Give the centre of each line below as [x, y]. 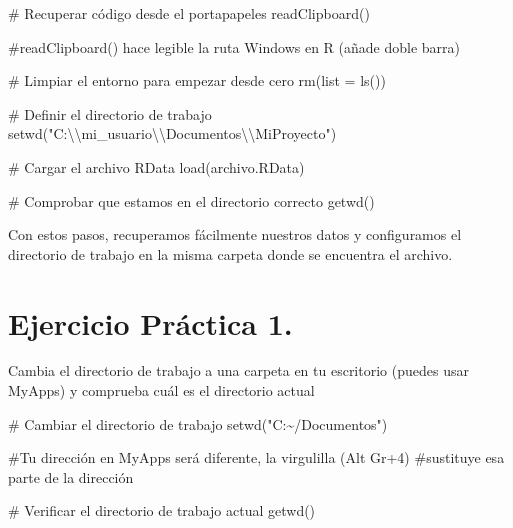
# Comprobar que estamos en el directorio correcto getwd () [191, 200]
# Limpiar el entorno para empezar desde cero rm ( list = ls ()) [197, 80]
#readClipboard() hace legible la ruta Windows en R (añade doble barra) [234, 46]
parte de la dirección [71, 476]
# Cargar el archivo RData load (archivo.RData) [156, 166]
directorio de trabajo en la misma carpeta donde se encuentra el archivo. [230, 253]
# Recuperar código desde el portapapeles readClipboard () [189, 13]
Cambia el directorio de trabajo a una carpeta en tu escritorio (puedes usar [238, 370]
